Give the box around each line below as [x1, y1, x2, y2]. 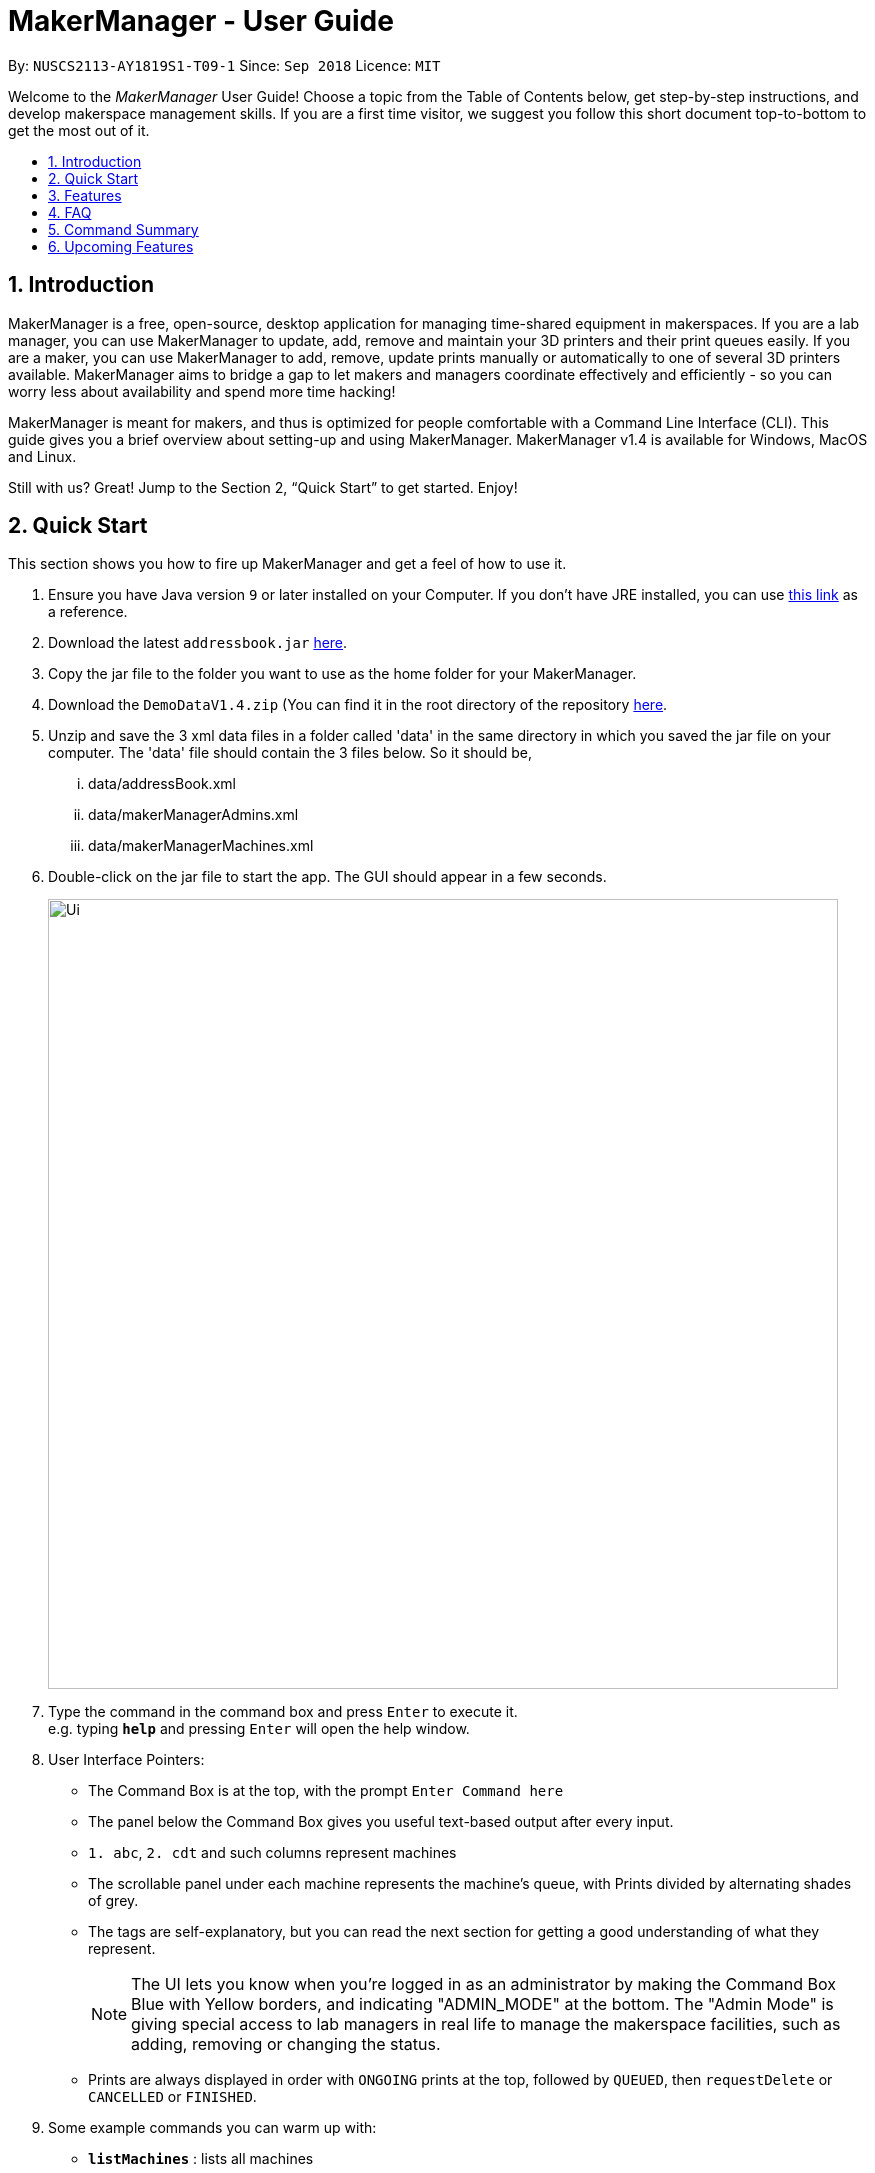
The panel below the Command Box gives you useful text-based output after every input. [88, 1813, 674, 1831]
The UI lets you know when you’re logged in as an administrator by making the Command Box [131, 1974, 836, 1995]
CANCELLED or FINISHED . [88, 2088, 257, 2106]
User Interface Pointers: [48, 1751, 205, 1769]
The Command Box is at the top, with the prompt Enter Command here [88, 1782, 564, 1800]
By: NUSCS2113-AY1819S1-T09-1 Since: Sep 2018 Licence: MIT [8, 56, 441, 74]
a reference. [48, 603, 128, 621]
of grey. [88, 1892, 139, 1910]
